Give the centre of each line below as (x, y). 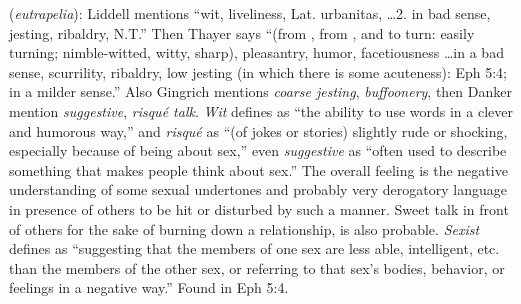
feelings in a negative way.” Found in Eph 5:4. (149, 287)
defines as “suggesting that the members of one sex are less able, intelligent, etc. (254, 248)
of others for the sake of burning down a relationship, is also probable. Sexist (244, 228)
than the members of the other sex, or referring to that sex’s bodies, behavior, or (257, 267)
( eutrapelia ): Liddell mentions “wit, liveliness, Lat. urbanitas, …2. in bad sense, (250, 13)
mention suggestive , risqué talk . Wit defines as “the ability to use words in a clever (261, 110)
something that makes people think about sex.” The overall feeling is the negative (258, 169)
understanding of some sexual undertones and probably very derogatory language (258, 189)
